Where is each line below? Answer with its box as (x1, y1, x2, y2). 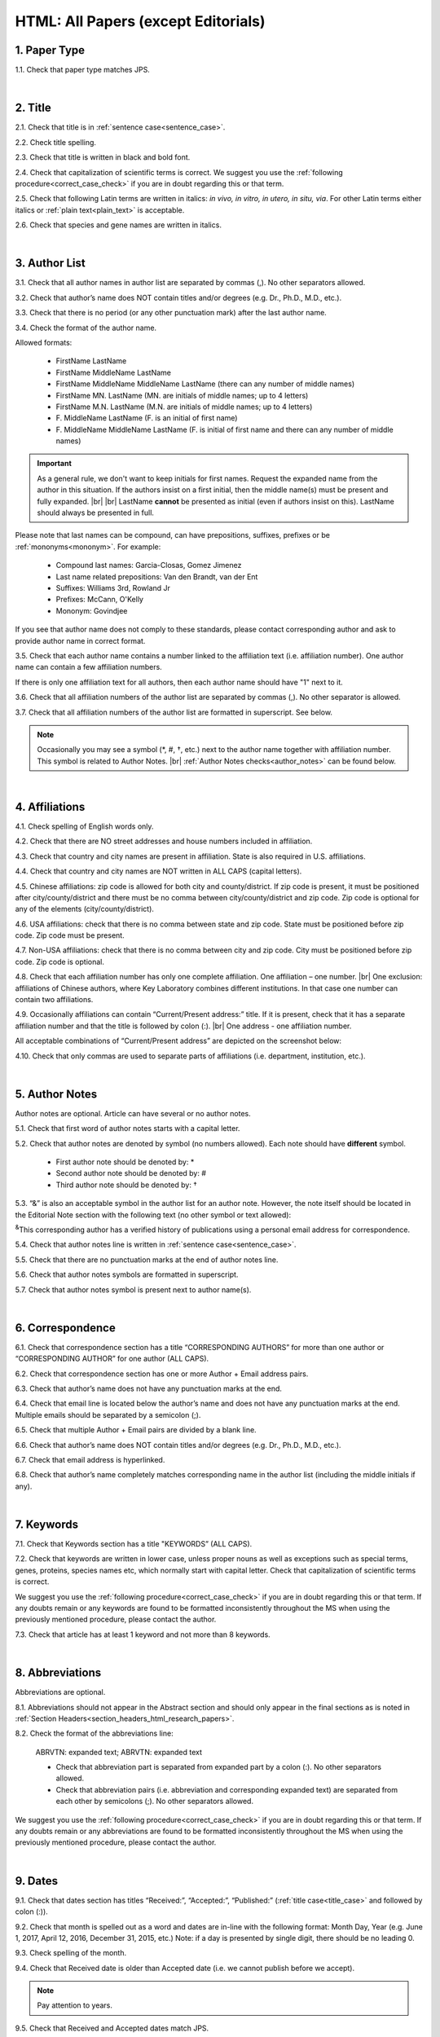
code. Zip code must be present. (15, 931, 125, 940)
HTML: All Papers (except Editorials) (15, 12, 266, 30)
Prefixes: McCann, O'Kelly (55, 595, 144, 605)
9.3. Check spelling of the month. (15, 1948, 126, 1958)
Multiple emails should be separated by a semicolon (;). (15, 1410, 201, 1419)
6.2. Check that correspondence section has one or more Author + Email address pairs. (15, 1369, 309, 1379)
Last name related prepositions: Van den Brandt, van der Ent (55, 571, 258, 582)
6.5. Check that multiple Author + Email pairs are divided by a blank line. (15, 1425, 257, 1435)
